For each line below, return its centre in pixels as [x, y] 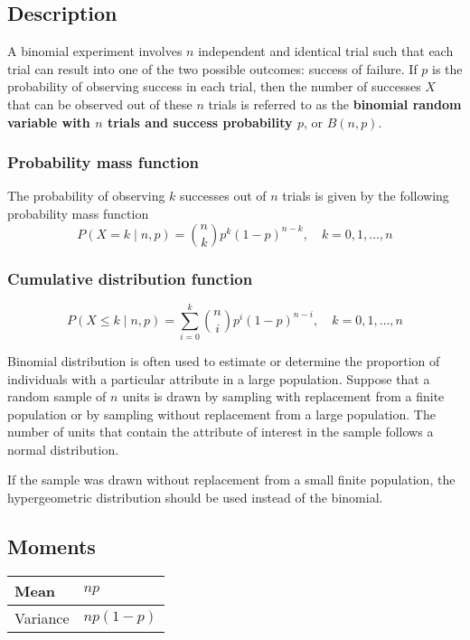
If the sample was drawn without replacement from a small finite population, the [231, 480]
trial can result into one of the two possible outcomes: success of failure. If [212, 68]
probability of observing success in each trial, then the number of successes [214, 86]
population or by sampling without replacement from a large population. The [221, 414]
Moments [52, 546]
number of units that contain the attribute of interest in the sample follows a [221, 432]
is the [447, 68]
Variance [42, 617]
